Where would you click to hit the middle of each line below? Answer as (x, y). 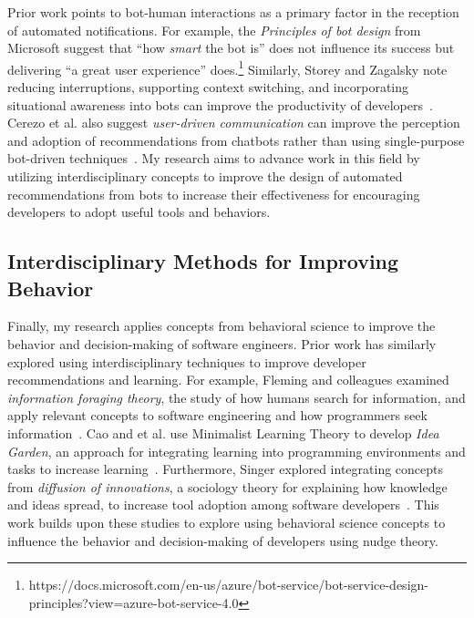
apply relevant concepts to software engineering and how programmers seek (217, 415)
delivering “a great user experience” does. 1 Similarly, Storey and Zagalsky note (227, 67)
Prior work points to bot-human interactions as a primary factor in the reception (233, 12)
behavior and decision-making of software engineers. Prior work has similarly (222, 343)
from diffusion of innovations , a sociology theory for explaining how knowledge (227, 486)
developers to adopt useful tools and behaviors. (139, 212)
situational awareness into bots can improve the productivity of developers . (220, 104)
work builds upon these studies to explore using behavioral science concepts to (227, 522)
